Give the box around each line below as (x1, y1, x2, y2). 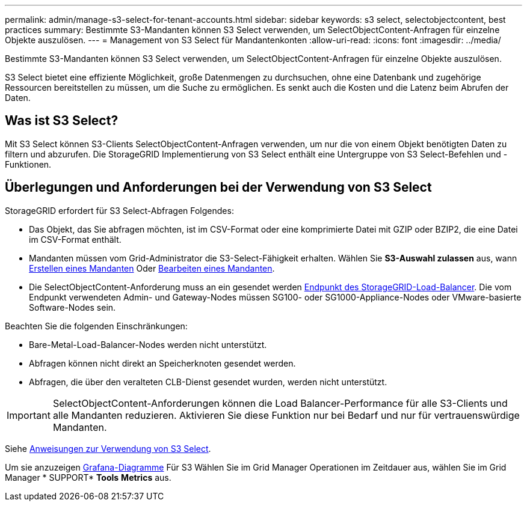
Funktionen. (5, 159, 52, 169)
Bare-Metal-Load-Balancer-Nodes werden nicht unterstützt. (29, 339, 267, 350)
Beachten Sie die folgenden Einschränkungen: (5, 320, 188, 331)
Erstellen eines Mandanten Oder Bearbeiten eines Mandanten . (29, 263, 275, 273)
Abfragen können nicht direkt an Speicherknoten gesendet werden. (29, 358, 296, 368)
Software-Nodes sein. (29, 302, 116, 312)
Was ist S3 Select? (5, 113, 119, 129)
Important (7, 409, 51, 421)
